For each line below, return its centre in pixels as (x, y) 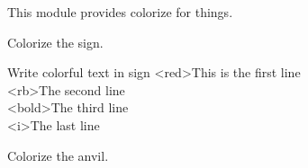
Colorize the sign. (55, 42)
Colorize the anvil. (58, 155)
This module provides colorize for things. (120, 12)
